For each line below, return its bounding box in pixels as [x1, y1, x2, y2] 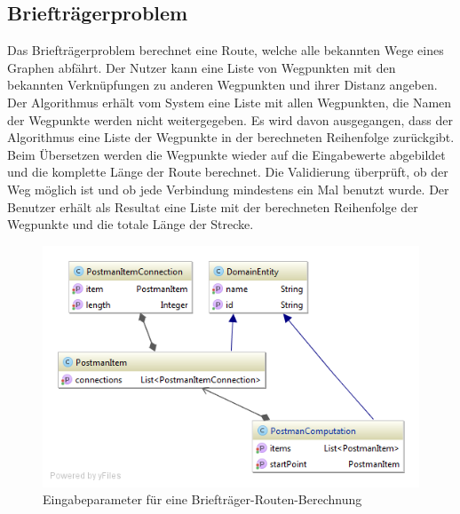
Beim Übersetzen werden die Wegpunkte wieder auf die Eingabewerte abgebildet [7, 145, 446, 163]
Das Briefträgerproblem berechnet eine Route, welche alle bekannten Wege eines [7, 41, 444, 59]
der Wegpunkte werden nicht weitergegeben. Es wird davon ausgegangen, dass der [7, 110, 453, 129]
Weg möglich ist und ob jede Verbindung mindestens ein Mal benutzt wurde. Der [7, 179, 449, 198]
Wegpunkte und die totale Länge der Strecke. [7, 215, 254, 233]
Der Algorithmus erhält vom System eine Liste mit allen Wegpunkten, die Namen [7, 92, 452, 111]
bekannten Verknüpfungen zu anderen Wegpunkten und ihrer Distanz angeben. [7, 75, 438, 94]
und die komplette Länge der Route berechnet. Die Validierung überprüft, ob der [7, 162, 448, 181]
